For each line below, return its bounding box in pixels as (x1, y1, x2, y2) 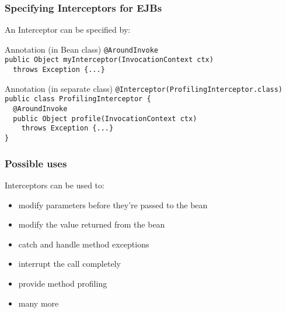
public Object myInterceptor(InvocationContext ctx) (5, 56, 214, 64)
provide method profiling (18, 277, 107, 289)
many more (18, 297, 59, 309)
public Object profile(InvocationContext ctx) (13, 114, 197, 123)
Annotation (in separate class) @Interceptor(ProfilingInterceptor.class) (5, 82, 283, 94)
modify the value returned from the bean (18, 218, 165, 231)
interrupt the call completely (18, 257, 121, 270)
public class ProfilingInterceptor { (5, 95, 151, 104)
